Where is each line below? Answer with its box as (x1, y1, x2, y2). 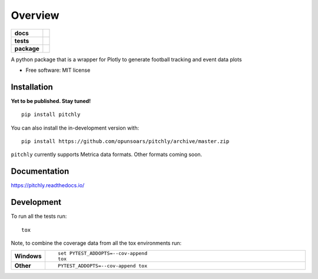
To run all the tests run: (11, 212, 67, 220)
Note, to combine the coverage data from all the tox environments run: (11, 240, 182, 247)
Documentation (11, 167, 69, 177)
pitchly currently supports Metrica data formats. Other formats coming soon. (11, 151, 203, 158)
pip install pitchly (21, 111, 81, 118)
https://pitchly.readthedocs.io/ (11, 182, 85, 189)
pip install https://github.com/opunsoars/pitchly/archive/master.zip (21, 138, 230, 145)
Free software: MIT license (25, 67, 91, 74)
